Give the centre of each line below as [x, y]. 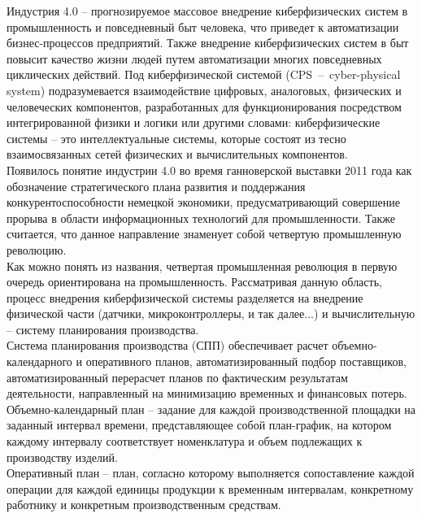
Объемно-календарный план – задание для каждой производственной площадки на [211, 409]
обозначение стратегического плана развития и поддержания [156, 186]
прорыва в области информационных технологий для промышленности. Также [201, 218]
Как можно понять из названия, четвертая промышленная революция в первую [202, 266]
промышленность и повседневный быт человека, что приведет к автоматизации [203, 26]
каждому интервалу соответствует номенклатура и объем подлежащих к [185, 441]
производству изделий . [62, 457]
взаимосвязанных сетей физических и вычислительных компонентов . [177, 154]
